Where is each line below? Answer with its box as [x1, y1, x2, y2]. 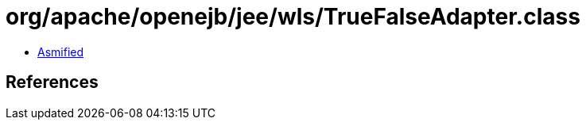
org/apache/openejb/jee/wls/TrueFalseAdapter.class [6, 3, 580, 30]
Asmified [37, 44, 84, 59]
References [6, 72, 99, 93]
